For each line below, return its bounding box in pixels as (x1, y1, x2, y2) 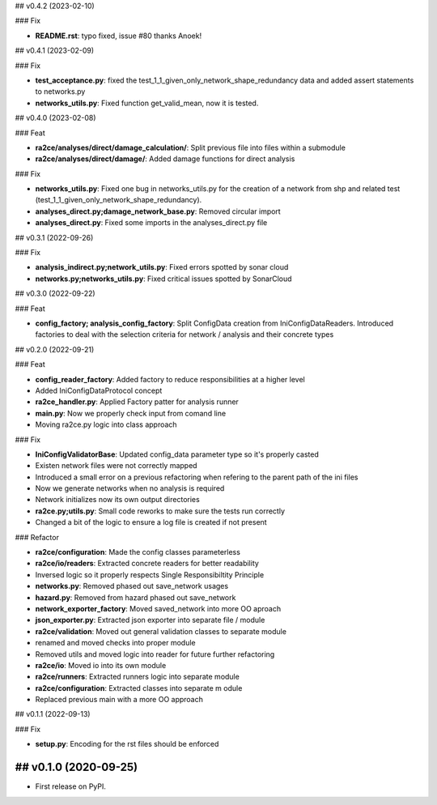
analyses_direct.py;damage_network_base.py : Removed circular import (35, 207, 281, 216)
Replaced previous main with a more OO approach (35, 695, 204, 705)
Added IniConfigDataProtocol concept (35, 385, 163, 395)
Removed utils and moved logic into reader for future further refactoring (35, 649, 275, 659)
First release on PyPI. (35, 782, 107, 791)
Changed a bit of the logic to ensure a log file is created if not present (35, 517, 267, 527)
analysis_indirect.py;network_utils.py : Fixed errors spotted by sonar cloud (35, 262, 289, 272)
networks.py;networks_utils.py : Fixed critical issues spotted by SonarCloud (35, 274, 292, 283)
